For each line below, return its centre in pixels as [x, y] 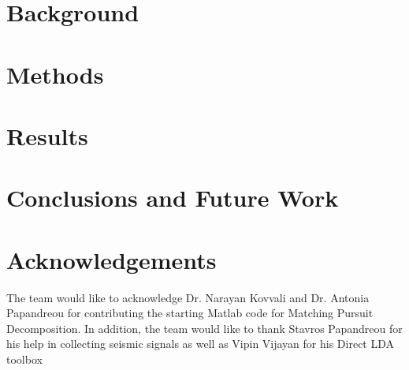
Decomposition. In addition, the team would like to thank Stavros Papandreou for [204, 328]
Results [47, 135]
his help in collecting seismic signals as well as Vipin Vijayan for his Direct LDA [201, 344]
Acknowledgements [112, 259]
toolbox [24, 359]
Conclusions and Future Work [173, 198]
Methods [55, 74]
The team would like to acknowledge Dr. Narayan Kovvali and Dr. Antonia [188, 297]
